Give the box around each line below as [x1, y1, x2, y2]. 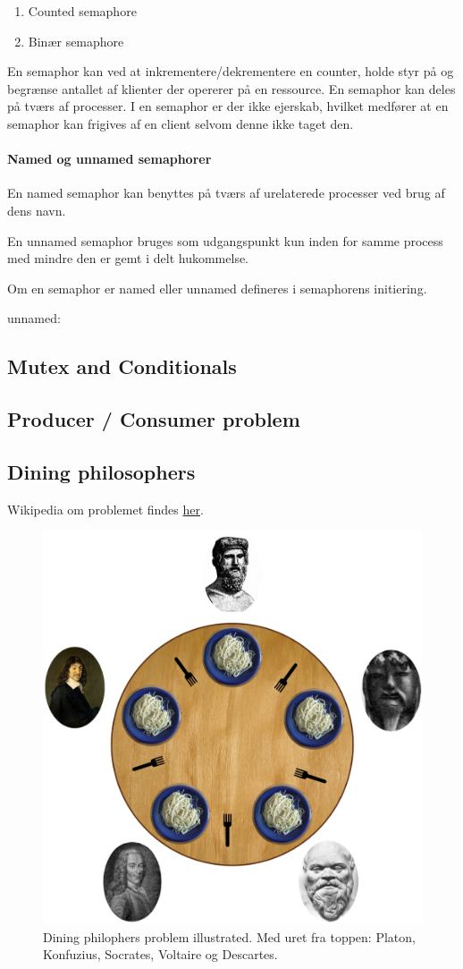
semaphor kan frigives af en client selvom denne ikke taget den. [7, 114, 354, 132]
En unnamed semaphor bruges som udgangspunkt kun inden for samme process [7, 231, 443, 250]
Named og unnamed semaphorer [7, 149, 212, 168]
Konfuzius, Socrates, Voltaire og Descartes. [43, 945, 278, 964]
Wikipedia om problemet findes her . [7, 499, 204, 518]
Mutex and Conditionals [7, 353, 237, 380]
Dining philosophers [7, 457, 196, 485]
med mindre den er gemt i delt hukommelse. [7, 249, 249, 268]
